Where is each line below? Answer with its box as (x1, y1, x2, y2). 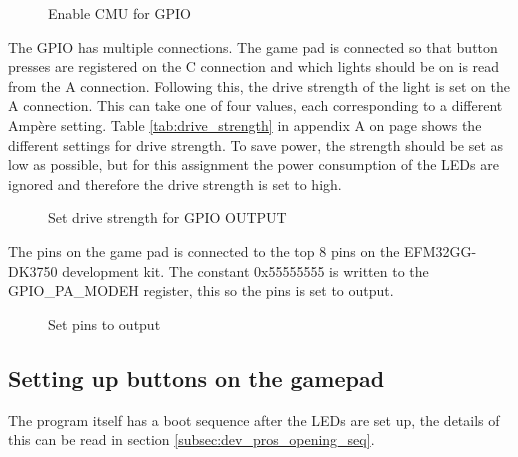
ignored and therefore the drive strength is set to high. (8, 173, 342, 194)
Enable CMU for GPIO (48, 3, 191, 23)
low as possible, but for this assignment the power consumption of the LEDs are (8, 154, 499, 175)
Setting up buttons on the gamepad (8, 362, 385, 393)
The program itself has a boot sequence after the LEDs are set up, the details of (8, 409, 500, 430)
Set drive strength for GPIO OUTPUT (48, 207, 287, 228)
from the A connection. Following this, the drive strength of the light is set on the (8, 75, 510, 96)
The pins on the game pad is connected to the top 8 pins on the (8, 240, 400, 261)
